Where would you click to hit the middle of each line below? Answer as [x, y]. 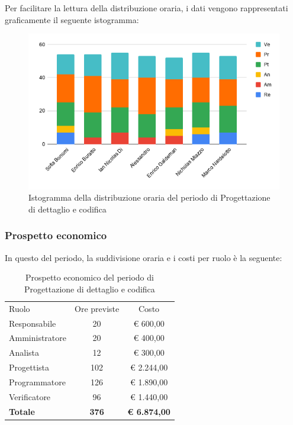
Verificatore [30, 396]
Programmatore [37, 381]
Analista [24, 352]
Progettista [29, 367]
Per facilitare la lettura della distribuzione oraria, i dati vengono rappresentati [146, 8]
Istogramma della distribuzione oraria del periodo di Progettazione [149, 197]
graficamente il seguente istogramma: [72, 19]
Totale [22, 411]
